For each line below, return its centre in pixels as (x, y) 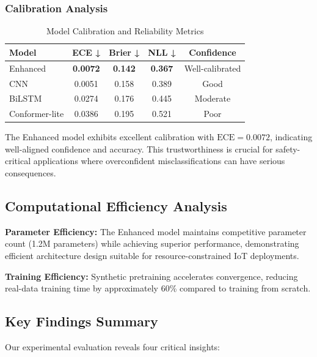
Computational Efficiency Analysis (116, 206)
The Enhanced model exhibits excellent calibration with (110, 137)
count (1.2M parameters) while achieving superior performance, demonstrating (152, 243)
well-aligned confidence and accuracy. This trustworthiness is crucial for (139, 148)
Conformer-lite (37, 114)
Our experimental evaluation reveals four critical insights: (113, 347)
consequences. (31, 173)
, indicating (291, 137)
